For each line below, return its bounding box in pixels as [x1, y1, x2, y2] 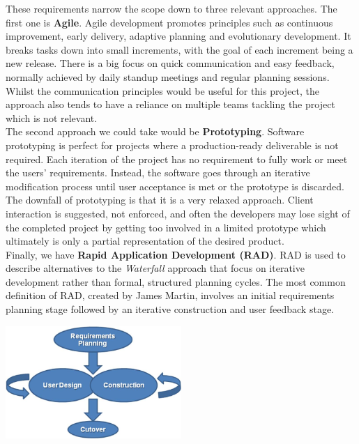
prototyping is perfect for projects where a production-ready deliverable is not [6, 137, 339, 152]
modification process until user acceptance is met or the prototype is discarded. [6, 178, 344, 193]
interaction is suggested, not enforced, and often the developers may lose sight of [6, 206, 350, 220]
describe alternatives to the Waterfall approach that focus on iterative [6, 261, 305, 275]
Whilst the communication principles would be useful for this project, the [6, 83, 320, 98]
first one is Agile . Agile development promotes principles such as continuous [6, 15, 333, 29]
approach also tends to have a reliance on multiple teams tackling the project [6, 97, 335, 112]
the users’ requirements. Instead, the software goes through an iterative [6, 165, 310, 180]
